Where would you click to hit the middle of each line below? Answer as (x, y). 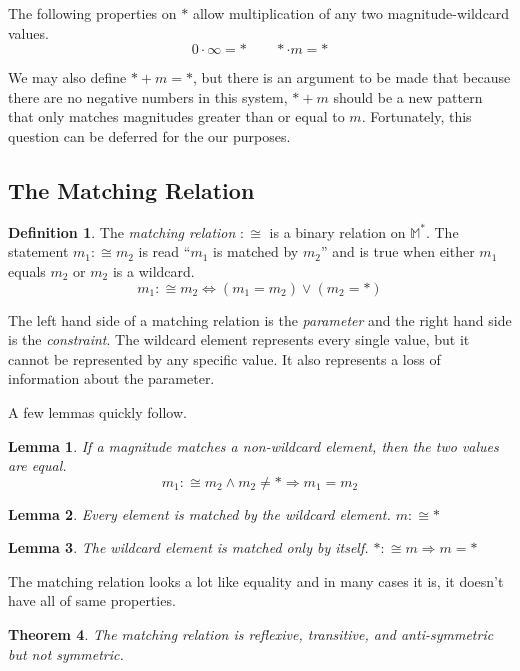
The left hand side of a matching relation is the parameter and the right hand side (260, 319)
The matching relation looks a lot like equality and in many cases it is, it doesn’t (256, 580)
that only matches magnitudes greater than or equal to (176, 116)
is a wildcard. (153, 270)
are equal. (37, 465)
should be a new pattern (408, 96)
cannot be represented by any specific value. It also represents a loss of (224, 358)
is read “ (164, 251)
